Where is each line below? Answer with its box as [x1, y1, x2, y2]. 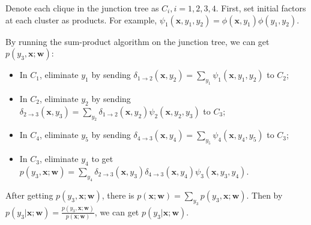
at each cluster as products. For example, [5, 13, 157, 26]
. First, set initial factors [216, 2, 306, 14]
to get [91, 152, 113, 165]
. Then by [246, 188, 283, 201]
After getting [5, 188, 53, 201]
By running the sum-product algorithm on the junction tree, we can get [5, 35, 270, 47]
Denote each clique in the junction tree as [5, 2, 159, 14]
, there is [101, 188, 134, 201]
